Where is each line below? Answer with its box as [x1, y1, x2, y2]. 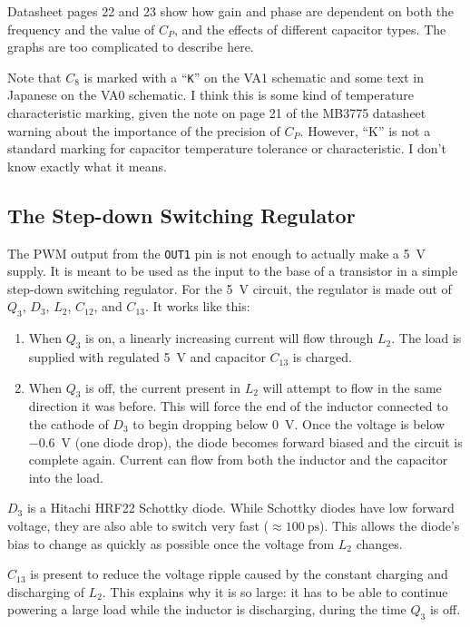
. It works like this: [144, 297, 250, 316]
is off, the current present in [85, 377, 241, 397]
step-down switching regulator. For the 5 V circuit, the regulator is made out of [7, 279, 452, 298]
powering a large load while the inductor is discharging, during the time [7, 600, 406, 619]
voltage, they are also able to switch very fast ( [7, 516, 269, 534]
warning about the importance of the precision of [7, 121, 280, 140]
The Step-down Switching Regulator [7, 201, 356, 229]
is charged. [292, 348, 352, 367]
